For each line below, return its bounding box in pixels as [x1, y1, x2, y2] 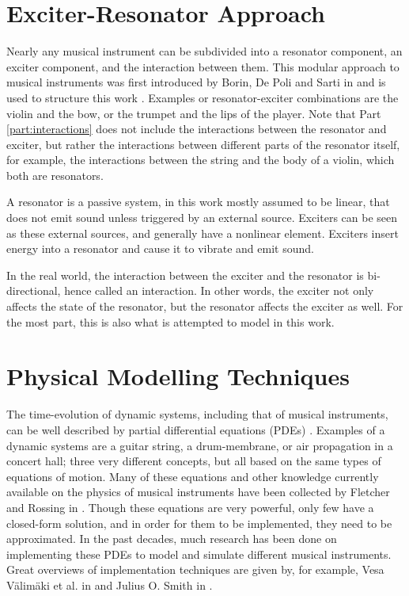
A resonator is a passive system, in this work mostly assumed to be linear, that [6, 193, 390, 210]
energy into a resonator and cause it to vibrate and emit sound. [6, 240, 314, 257]
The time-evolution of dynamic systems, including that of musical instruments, [6, 406, 388, 422]
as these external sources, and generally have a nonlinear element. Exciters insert [6, 224, 399, 241]
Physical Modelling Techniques [6, 360, 350, 392]
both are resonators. [6, 166, 104, 183]
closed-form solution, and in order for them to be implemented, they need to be [6, 514, 392, 531]
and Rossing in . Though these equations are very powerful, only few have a [6, 499, 374, 515]
